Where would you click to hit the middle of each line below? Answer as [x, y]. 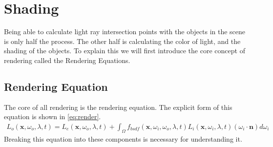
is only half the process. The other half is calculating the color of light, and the [122, 41]
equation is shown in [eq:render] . [52, 116]
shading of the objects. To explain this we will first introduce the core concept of [125, 51]
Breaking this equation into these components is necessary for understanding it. [123, 138]
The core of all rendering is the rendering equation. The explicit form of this [118, 107]
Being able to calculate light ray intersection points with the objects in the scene [125, 31]
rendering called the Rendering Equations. [67, 60]
